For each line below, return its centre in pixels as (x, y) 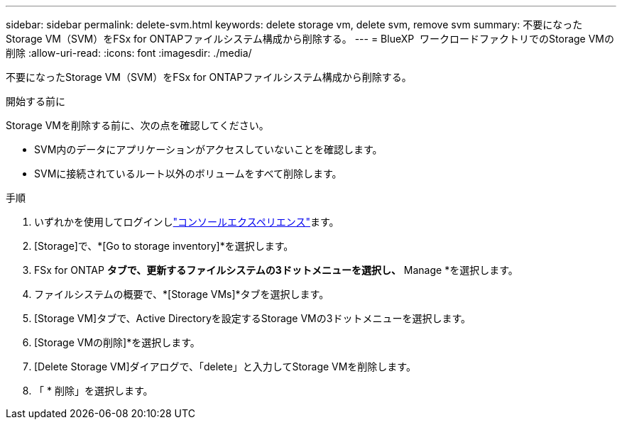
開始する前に (36, 101)
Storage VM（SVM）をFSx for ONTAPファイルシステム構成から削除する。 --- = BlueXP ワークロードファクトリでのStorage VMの (310, 39)
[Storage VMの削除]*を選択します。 (117, 342)
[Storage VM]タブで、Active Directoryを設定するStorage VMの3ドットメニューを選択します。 (252, 318)
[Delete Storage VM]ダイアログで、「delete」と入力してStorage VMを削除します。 (225, 366)
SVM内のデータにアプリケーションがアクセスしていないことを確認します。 (208, 149)
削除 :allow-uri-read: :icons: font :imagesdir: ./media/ (129, 53)
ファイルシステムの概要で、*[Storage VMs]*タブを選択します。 (182, 294)
